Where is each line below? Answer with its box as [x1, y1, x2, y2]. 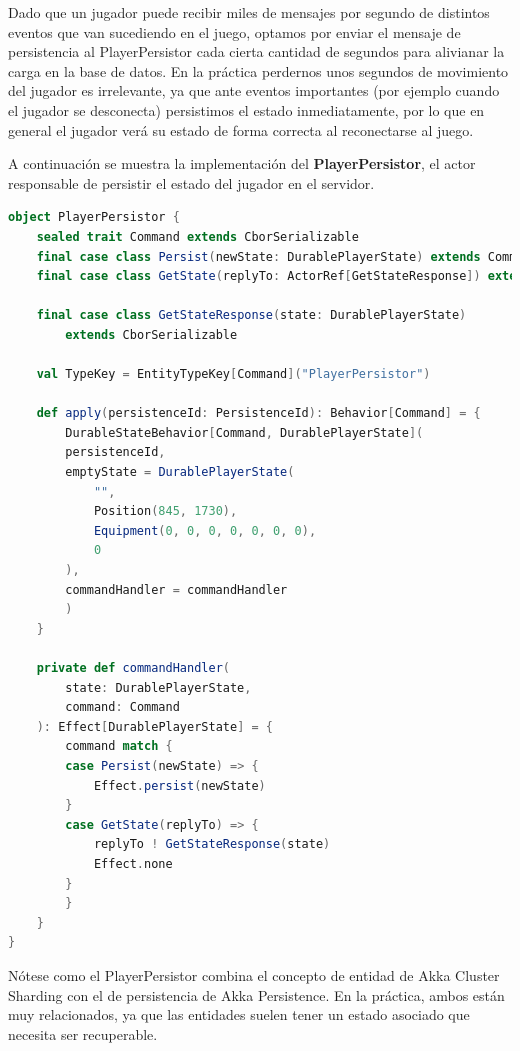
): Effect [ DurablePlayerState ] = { [36, 719, 273, 734]
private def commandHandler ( [36, 661, 230, 675]
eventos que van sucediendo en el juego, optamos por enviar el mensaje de [8, 21, 461, 42]
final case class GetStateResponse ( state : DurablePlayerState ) [36, 308, 467, 323]
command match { [65, 739, 173, 754]
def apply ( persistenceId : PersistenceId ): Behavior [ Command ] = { [36, 406, 481, 421]
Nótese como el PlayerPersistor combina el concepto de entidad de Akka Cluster [8, 964, 500, 985]
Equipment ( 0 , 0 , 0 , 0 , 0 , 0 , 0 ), [93, 523, 317, 538]
